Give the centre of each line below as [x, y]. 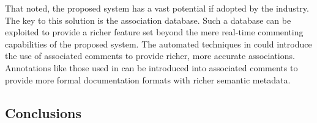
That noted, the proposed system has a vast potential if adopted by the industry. [157, 8]
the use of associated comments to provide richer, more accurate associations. [150, 56]
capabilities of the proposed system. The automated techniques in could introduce [158, 44]
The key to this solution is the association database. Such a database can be [148, 20]
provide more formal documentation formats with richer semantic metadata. [148, 79]
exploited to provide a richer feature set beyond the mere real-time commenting [154, 32]
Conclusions [43, 112]
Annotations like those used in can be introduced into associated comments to [151, 67]
